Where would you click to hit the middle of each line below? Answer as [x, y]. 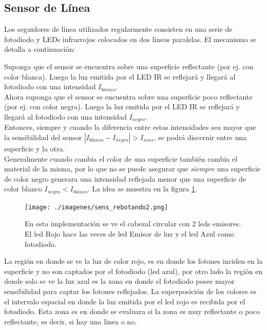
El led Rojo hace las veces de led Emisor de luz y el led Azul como [129, 234]
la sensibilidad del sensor [43, 137]
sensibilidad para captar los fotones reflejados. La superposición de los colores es [130, 291]
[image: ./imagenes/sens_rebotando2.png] [97, 207]
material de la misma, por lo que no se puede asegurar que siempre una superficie [132, 169]
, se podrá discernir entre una [200, 137]
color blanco [23, 189]
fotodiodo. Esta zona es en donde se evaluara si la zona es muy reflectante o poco [132, 311]
